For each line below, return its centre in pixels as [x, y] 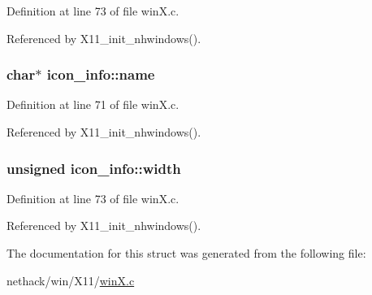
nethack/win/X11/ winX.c [71, 280]
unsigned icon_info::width [94, 168]
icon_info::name [101, 74]
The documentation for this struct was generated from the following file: [186, 253]
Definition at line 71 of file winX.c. [93, 104]
